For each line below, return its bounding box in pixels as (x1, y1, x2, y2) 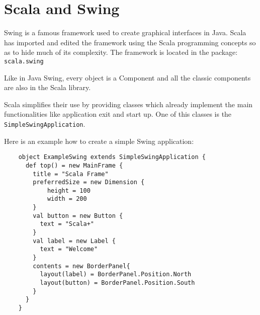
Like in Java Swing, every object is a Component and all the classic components (4, 72, 251, 83)
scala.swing (4, 57, 44, 65)
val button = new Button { (33, 212, 123, 219)
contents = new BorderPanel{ (33, 262, 130, 270)
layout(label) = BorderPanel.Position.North (40, 271, 192, 278)
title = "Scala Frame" (33, 170, 109, 178)
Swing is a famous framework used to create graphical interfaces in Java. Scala (4, 27, 246, 38)
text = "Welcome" (40, 246, 98, 253)
